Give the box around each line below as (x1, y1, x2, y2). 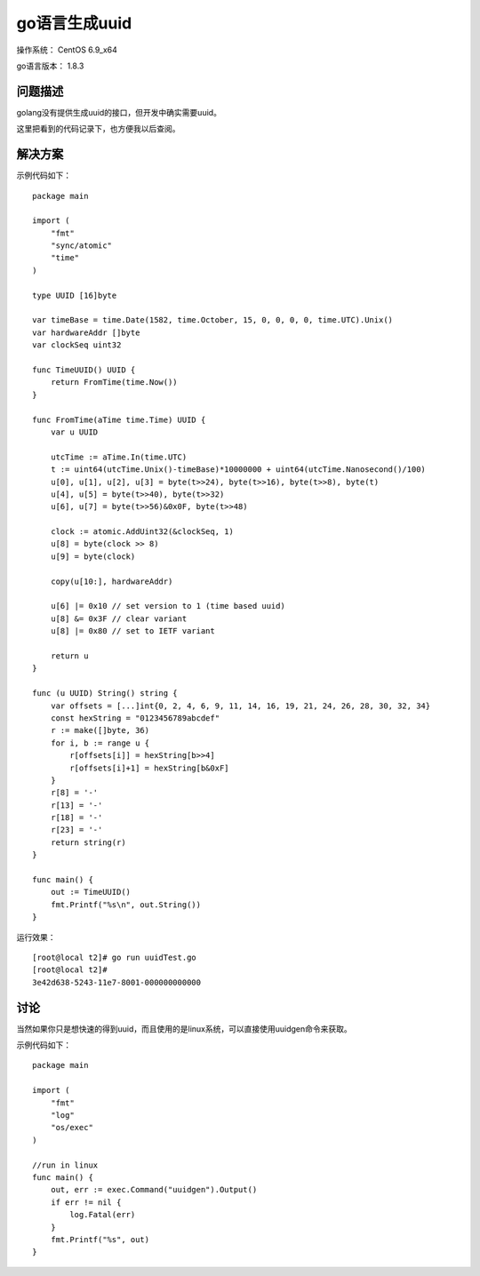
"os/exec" (50, 1122, 93, 1133)
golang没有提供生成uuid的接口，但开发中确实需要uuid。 (16, 107, 222, 117)
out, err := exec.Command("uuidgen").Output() (50, 1184, 258, 1195)
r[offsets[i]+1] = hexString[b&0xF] (69, 762, 230, 773)
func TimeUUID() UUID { (32, 365, 136, 375)
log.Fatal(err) (69, 1209, 136, 1220)
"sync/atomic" (50, 241, 113, 251)
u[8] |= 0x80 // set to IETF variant (50, 626, 215, 636)
